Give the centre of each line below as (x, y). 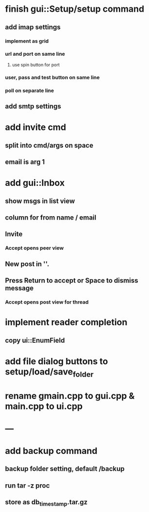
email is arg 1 (25, 162)
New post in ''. (27, 264)
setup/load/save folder (49, 372)
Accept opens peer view (35, 248)
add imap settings (33, 27)
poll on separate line (30, 90)
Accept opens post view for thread (47, 302)
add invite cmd (36, 127)
